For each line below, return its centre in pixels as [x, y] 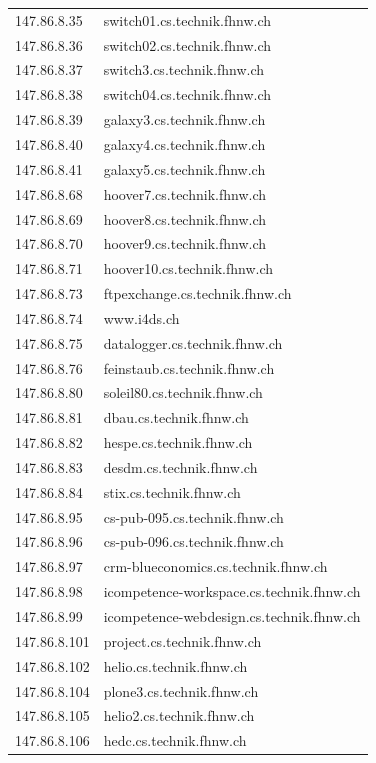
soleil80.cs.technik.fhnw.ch [183, 392]
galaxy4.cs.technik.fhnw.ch [184, 143]
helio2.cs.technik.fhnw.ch [179, 715]
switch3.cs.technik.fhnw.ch [184, 69]
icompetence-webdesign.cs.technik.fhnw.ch [232, 616]
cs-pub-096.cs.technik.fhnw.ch [193, 541]
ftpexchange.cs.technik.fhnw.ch [197, 293]
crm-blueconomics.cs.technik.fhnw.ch [215, 566]
